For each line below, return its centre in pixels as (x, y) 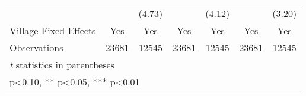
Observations (36, 47)
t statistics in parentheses (62, 64)
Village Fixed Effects (53, 30)
